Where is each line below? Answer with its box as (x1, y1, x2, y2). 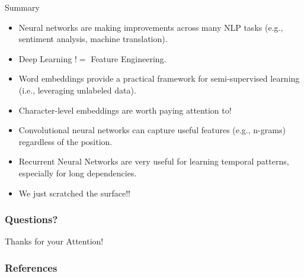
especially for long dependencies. (18, 166, 137, 179)
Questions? (5, 212, 58, 227)
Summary (5, 1, 40, 13)
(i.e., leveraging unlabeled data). (18, 83, 136, 96)
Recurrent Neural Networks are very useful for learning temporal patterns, (18, 155, 289, 168)
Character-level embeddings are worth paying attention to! (18, 104, 232, 116)
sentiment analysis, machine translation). (18, 33, 168, 45)
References (5, 260, 57, 275)
